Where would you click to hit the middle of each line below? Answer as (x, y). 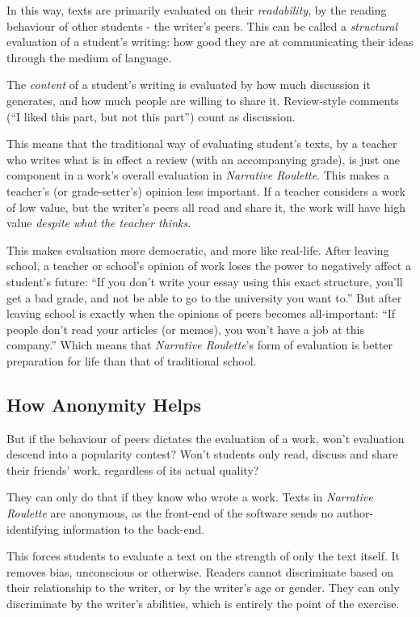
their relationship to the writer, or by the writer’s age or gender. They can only (203, 587)
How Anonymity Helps (104, 404)
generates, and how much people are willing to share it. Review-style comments (203, 100)
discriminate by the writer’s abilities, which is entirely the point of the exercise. (203, 604)
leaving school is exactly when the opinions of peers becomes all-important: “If (201, 313)
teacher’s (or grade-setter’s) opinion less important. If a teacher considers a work (206, 190)
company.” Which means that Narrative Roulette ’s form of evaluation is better (200, 345)
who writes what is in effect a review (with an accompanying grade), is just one (203, 159)
